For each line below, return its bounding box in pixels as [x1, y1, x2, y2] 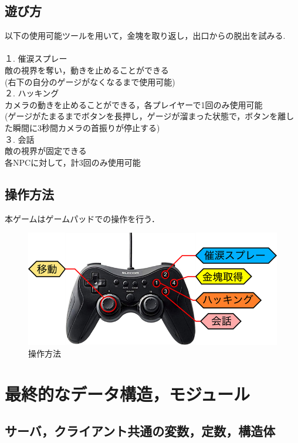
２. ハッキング [5, 87, 59, 99]
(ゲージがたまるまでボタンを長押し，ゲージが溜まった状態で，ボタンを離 [5, 110, 286, 122]
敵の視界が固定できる [5, 145, 87, 157]
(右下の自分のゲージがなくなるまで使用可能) [5, 75, 175, 88]
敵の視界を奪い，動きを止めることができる [5, 63, 169, 76]
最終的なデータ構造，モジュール [5, 381, 250, 405]
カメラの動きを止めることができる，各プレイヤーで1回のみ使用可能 [5, 98, 263, 110]
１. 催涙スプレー [5, 52, 67, 65]
